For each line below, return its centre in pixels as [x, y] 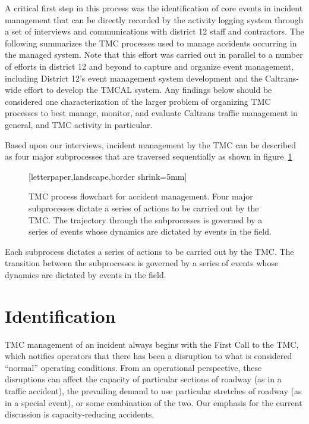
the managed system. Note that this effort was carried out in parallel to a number [154, 54]
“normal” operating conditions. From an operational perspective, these [133, 367]
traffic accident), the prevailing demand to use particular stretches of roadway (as [153, 390]
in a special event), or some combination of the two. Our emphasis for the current [154, 402]
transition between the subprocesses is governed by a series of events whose [142, 263]
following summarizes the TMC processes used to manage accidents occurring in [151, 43]
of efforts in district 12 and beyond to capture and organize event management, [149, 66]
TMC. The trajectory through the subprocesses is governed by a [146, 219]
